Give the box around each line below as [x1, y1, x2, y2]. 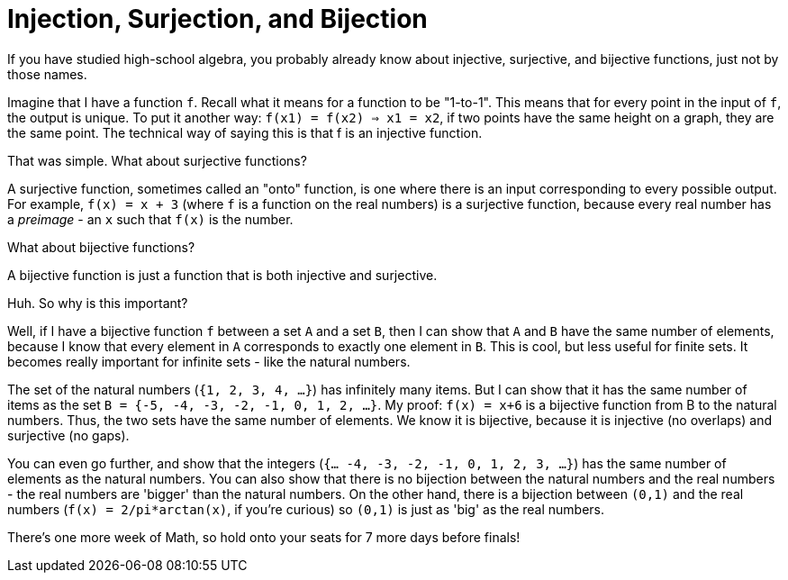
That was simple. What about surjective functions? [7, 152, 307, 168]
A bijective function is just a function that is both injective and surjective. [7, 267, 438, 283]
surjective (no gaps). [7, 427, 130, 443]
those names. [7, 66, 87, 82]
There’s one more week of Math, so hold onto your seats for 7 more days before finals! [7, 529, 521, 545]
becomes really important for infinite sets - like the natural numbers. [7, 353, 411, 369]
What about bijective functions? [7, 239, 195, 255]
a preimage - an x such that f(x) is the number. [7, 211, 294, 227]
